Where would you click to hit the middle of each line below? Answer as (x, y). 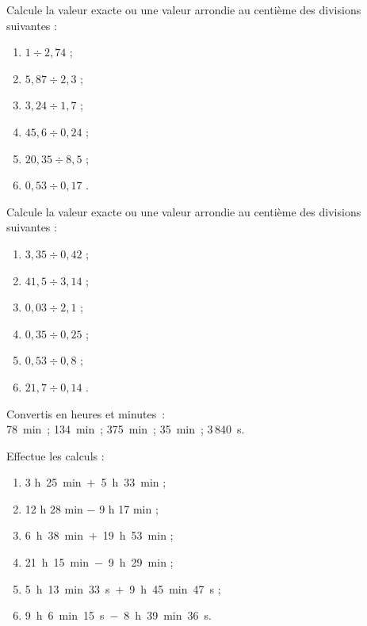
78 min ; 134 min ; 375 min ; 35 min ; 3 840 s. (126, 429)
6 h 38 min (54, 535)
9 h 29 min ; (141, 562)
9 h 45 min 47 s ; (175, 588)
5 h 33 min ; (134, 482)
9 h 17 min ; (129, 508)
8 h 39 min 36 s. (168, 615)
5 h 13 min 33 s (67, 588)
